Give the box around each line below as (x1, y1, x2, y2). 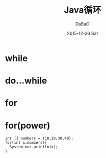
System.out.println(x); (9, 145, 58, 150)
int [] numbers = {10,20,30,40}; (5, 136, 74, 141)
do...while (5, 75, 47, 86)
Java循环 (63, 4, 102, 16)
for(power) (5, 120, 51, 131)
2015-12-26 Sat (67, 30, 98, 36)
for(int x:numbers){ (5, 140, 48, 145)
